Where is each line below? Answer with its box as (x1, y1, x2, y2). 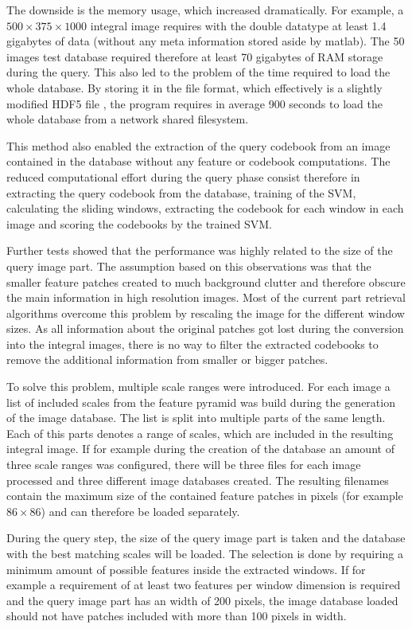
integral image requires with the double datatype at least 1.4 (90, 17, 387, 33)
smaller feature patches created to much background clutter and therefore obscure (6, 273, 406, 290)
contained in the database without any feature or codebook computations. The (6, 153, 391, 170)
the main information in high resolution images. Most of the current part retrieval (6, 289, 406, 306)
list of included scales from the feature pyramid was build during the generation (6, 393, 395, 410)
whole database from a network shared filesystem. (6, 111, 249, 127)
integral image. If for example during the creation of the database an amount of (6, 440, 395, 457)
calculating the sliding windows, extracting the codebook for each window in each (6, 200, 404, 217)
